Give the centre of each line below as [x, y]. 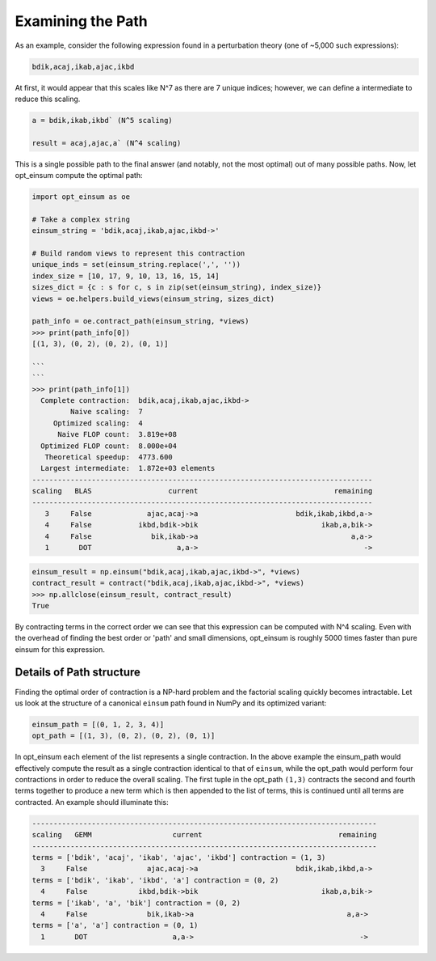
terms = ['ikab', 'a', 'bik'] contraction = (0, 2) [136, 903]
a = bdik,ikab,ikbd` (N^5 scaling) [102, 120]
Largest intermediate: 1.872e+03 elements [128, 468]
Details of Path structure [78, 673]
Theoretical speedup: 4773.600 [109, 457]
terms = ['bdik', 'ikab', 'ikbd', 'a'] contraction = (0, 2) [155, 880]
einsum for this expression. [60, 649]
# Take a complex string [81, 219]
